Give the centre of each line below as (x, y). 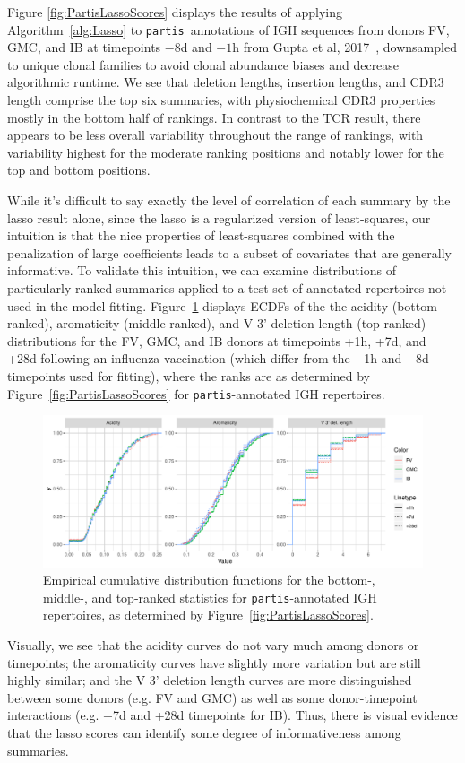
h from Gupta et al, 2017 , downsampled (344, 47)
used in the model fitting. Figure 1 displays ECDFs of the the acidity (198, 305)
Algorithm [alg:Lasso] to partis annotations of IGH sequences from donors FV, (228, 29)
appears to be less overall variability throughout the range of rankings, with (215, 135)
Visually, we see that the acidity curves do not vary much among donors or (213, 644)
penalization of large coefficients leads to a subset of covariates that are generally (229, 252)
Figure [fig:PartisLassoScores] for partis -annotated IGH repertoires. (196, 393)
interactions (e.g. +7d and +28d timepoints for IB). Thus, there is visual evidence (232, 715)
